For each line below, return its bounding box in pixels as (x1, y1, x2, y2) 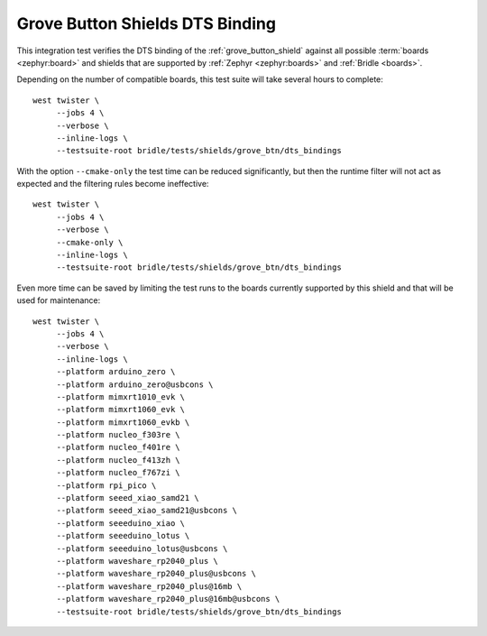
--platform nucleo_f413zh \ (56, 455, 180, 465)
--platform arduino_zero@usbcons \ (56, 379, 214, 390)
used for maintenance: (16, 295, 101, 306)
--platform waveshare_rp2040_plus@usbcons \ (56, 568, 257, 579)
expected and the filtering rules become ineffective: (16, 179, 209, 189)
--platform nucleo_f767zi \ (56, 467, 180, 478)
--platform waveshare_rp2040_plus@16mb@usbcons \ (56, 594, 280, 604)
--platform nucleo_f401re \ (56, 442, 180, 453)
